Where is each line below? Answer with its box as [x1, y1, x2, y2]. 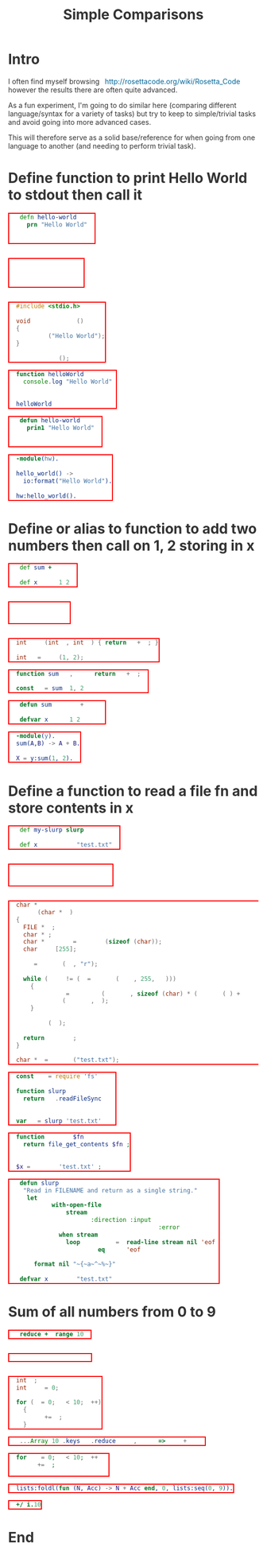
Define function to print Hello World [8, 169, 248, 188]
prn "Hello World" [26, 220, 88, 228]
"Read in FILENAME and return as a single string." [23, 1186, 198, 1194]
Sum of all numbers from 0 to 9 [8, 1303, 217, 1321]
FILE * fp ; [23, 923, 56, 931]
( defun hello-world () [16, 416, 91, 425]
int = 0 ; [16, 1383, 59, 1392]
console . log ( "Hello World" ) [23, 378, 116, 386]
